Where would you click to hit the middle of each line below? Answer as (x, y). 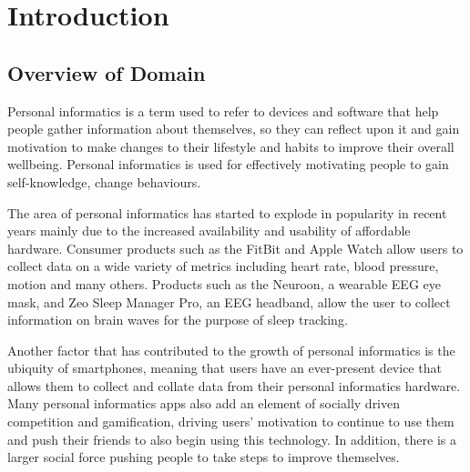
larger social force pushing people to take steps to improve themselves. (204, 457)
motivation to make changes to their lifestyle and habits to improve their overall (231, 146)
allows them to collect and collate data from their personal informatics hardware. (234, 385)
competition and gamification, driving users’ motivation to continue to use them (231, 422)
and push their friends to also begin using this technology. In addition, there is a (232, 439)
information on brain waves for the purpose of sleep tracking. (178, 320)
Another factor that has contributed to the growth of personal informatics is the (231, 350)
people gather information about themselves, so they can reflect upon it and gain (234, 129)
